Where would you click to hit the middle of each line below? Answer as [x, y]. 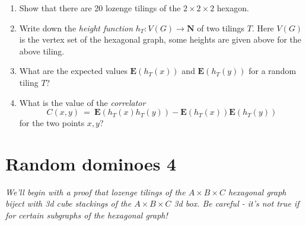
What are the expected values [73, 71]
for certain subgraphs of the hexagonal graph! [87, 215]
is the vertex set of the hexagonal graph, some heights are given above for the [160, 39]
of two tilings [221, 28]
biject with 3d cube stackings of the [68, 203]
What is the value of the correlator [82, 102]
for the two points [52, 123]
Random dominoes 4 [91, 163]
